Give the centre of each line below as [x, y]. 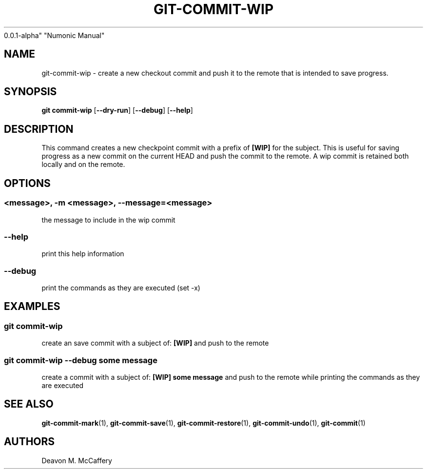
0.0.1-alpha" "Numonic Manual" [54, 35]
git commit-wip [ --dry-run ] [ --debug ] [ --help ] [117, 110]
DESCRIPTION [39, 129]
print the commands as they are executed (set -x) [121, 288]
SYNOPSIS [30, 92]
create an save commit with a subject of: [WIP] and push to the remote [155, 343]
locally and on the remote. [83, 165]
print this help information [83, 254]
